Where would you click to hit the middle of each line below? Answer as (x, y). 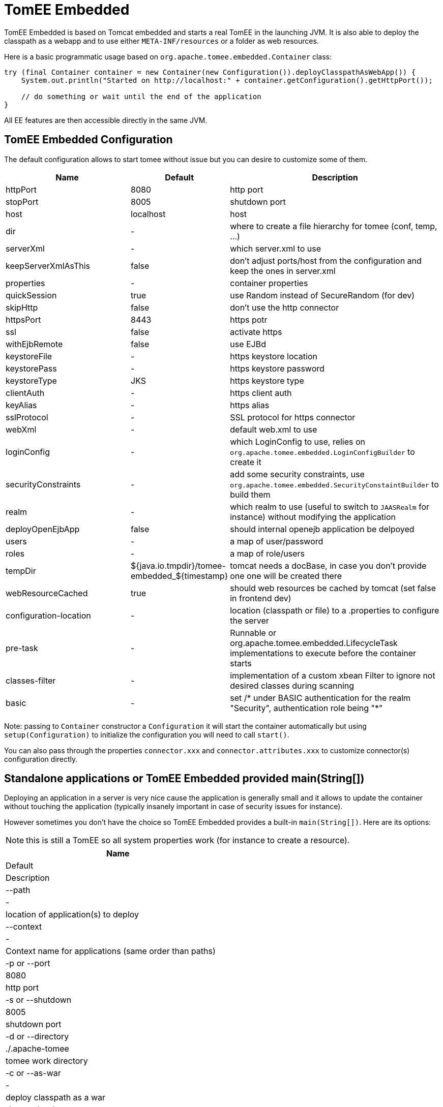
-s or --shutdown (39, 1000)
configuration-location (48, 615)
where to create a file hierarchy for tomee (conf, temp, (334, 226)
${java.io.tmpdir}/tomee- (178, 565)
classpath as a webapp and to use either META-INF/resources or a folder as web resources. (161, 41)
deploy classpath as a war (56, 1098)
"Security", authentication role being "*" (306, 708)
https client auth (261, 393)
